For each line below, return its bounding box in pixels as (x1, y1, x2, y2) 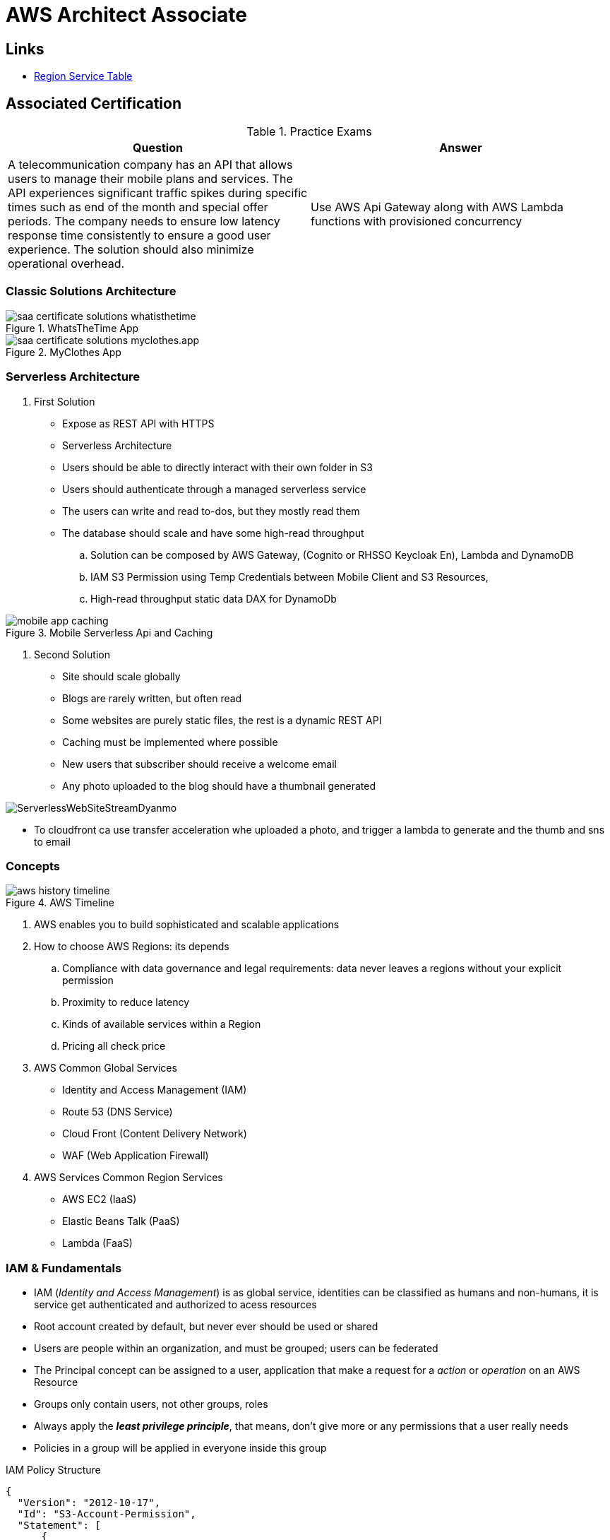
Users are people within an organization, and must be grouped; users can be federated (34, 1342, 438, 1355)
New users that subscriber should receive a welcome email (62, 757, 337, 770)
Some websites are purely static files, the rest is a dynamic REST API (62, 713, 382, 726)
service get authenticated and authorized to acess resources (34, 1298, 317, 1311)
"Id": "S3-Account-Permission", (17, 1508, 196, 1520)
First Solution (34, 395, 95, 408)
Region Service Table (34, 70, 133, 83)
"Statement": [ (17, 1520, 101, 1532)
